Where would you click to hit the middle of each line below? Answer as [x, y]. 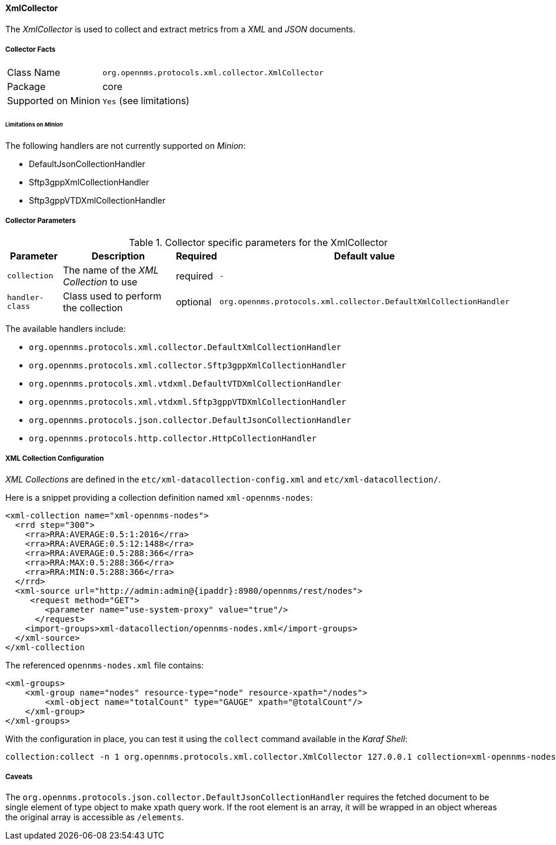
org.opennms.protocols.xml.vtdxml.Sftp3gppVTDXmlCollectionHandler [188, 402]
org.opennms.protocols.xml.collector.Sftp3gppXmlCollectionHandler [188, 365]
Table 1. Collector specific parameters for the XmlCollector [258, 242]
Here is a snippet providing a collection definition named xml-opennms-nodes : [159, 497]
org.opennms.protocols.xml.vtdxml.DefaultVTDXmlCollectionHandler [185, 383]
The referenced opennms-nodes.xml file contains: [105, 665]
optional [194, 302]
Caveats [19, 777]
